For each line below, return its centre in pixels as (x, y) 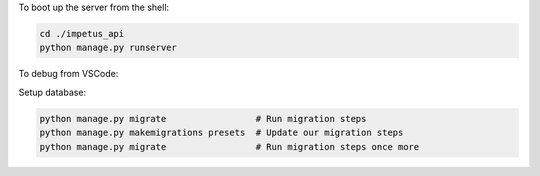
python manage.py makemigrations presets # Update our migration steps (221, 133)
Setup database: (52, 92)
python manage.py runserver (108, 48)
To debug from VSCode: (68, 74)
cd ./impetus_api (82, 33)
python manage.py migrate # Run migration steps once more (229, 146)
